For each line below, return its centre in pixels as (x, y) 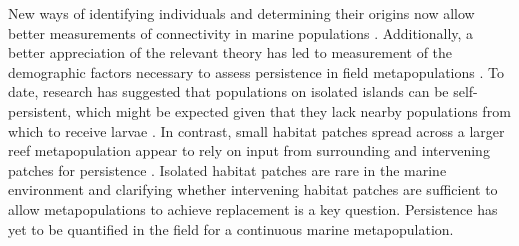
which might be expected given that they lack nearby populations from (293, 110)
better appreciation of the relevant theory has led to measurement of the (230, 52)
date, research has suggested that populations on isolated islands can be (228, 91)
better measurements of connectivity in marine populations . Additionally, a (241, 32)
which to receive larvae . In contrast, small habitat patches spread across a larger (256, 130)
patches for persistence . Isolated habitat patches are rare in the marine (227, 169)
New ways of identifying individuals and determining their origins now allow (241, 13)
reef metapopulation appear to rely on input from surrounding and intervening (249, 150)
